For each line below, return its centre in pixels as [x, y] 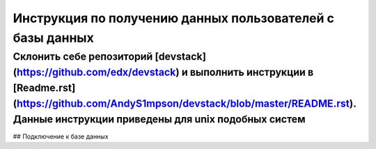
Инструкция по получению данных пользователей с [173, 18]
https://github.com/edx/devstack [96, 72]
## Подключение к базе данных [61, 136]
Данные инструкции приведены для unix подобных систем [159, 119]
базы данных [53, 38]
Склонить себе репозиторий [83, 56]
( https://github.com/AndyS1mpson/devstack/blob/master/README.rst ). [185, 103]
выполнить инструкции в [252, 72]
